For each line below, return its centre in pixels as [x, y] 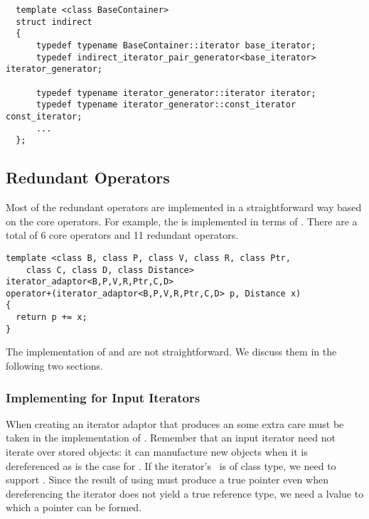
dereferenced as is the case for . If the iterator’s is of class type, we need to [171, 465]
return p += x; [52, 317]
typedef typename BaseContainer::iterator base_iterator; [176, 45]
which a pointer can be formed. [74, 507]
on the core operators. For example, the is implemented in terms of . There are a [182, 221]
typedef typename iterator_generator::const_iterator [166, 105]
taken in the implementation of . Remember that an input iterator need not [171, 438]
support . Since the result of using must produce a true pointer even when [167, 480]
